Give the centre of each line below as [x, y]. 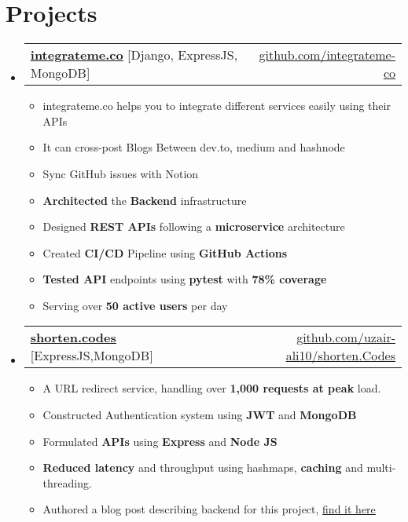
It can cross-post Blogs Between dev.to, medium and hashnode [194, 147]
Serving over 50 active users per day [135, 305]
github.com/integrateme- [327, 55]
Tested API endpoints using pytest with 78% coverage [185, 279]
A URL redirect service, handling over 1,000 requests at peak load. [212, 388]
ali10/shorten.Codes [340, 356]
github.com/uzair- [346, 338]
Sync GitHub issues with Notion [121, 173]
